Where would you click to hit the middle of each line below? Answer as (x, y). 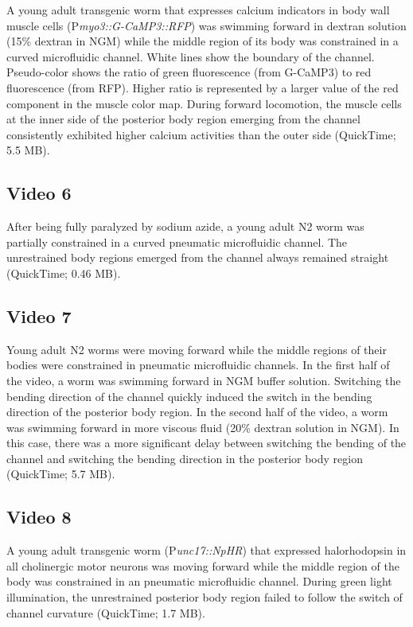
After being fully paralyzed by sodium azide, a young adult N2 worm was (185, 226)
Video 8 (39, 517)
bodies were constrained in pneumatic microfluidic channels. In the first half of (198, 365)
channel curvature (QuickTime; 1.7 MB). (106, 612)
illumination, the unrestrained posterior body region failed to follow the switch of (205, 597)
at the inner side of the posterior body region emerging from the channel (183, 119)
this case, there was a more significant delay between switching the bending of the (206, 443)
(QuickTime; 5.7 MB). (61, 474)
